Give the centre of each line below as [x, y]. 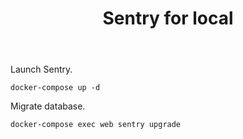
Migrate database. [48, 106]
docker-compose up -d [55, 88]
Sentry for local [168, 18]
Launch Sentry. [41, 69]
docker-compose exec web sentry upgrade [96, 125]
